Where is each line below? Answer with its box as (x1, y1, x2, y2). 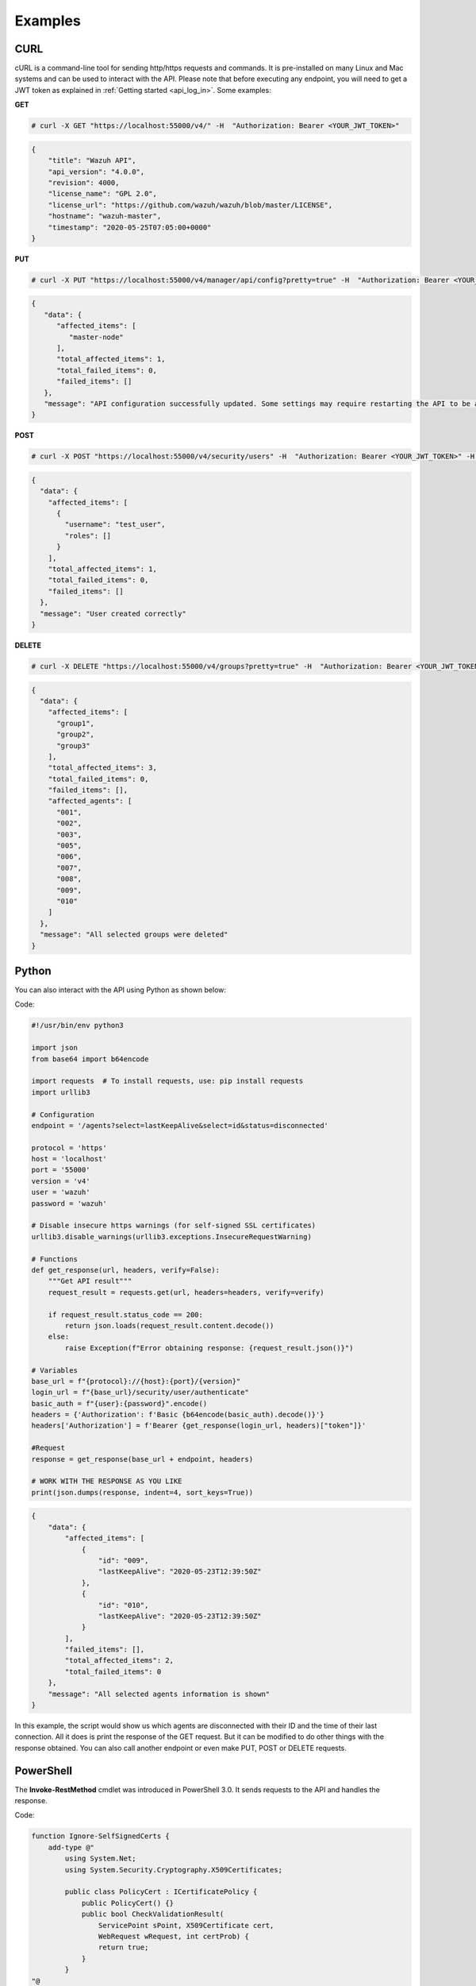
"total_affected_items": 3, (48, 763, 158, 772)
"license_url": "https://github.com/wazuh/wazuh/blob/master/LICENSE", (48, 200, 333, 210)
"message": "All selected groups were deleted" (40, 930, 228, 939)
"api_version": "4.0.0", (48, 167, 145, 176)
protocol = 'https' (31, 1143, 107, 1152)
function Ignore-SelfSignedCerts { (31, 1832, 170, 1841)
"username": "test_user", (64, 520, 166, 529)
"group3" (56, 741, 90, 750)
